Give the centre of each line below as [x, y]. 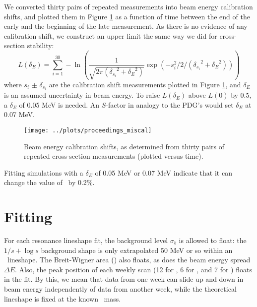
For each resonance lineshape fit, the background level [86, 240]
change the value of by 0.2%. [49, 182]
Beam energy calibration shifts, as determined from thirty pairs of [124, 146]
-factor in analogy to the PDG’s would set [170, 104]
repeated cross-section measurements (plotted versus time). [114, 156]
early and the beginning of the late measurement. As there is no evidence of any [126, 26]
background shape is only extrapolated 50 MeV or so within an [137, 250]
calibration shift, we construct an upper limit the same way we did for [111, 35]
